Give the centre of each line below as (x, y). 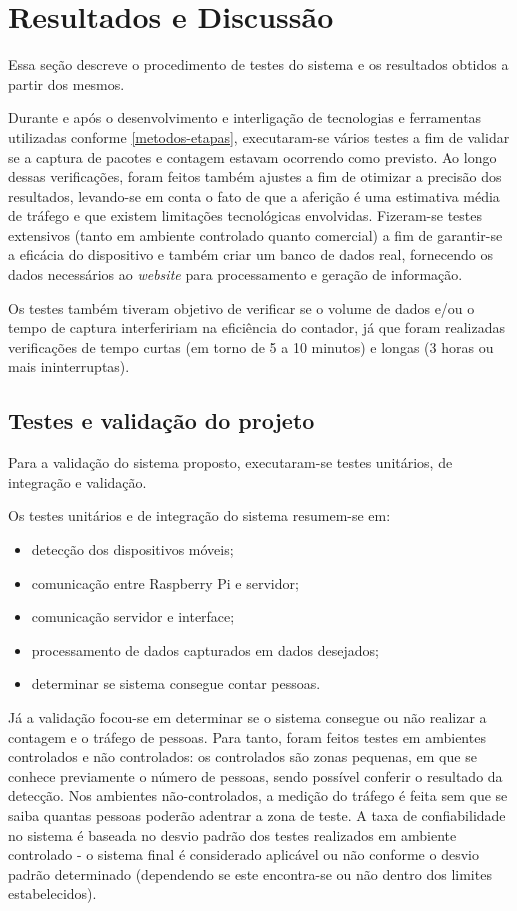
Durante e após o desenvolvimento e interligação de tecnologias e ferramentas (245, 117)
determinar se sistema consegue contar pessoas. (176, 683)
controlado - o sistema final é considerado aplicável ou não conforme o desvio (243, 854)
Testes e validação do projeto (161, 420)
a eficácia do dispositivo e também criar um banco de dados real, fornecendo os (250, 254)
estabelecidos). (52, 893)
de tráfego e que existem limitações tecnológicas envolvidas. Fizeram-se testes (245, 215)
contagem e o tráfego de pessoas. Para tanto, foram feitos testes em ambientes (247, 736)
